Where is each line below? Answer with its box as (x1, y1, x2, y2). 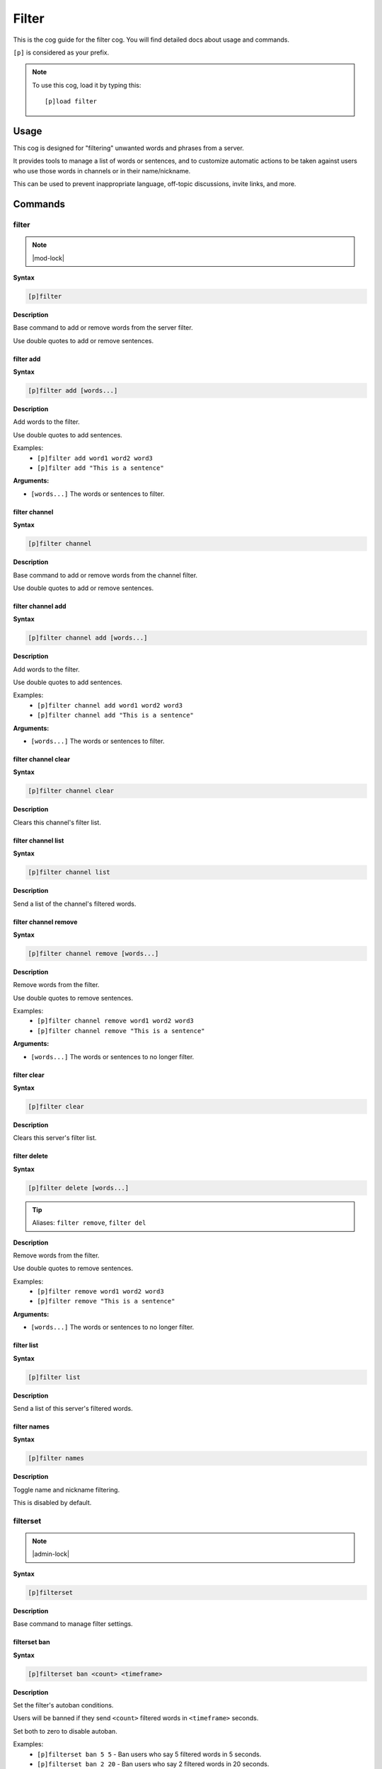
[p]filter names (28, 1454, 85, 1463)
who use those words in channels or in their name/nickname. (13, 166, 191, 175)
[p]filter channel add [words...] (28, 634, 148, 642)
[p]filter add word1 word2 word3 (37, 454, 154, 462)
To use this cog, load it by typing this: (32, 81, 141, 89)
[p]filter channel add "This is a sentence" (37, 711, 195, 720)
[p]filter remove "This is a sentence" (37, 1297, 175, 1306)
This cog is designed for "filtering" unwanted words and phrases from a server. (13, 144, 244, 152)
